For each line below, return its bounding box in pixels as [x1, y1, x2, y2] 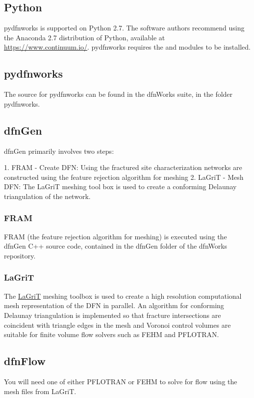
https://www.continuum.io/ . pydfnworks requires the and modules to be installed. [4, 42, 251, 52]
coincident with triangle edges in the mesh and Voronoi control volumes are [4, 319, 231, 330]
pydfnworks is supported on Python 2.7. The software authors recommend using [4, 23, 245, 33]
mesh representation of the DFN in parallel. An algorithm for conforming [4, 300, 224, 311]
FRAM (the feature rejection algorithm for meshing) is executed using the [4, 231, 227, 241]
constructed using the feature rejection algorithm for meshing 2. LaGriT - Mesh [4, 171, 244, 182]
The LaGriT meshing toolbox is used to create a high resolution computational [4, 290, 242, 301]
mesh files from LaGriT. [4, 386, 76, 396]
